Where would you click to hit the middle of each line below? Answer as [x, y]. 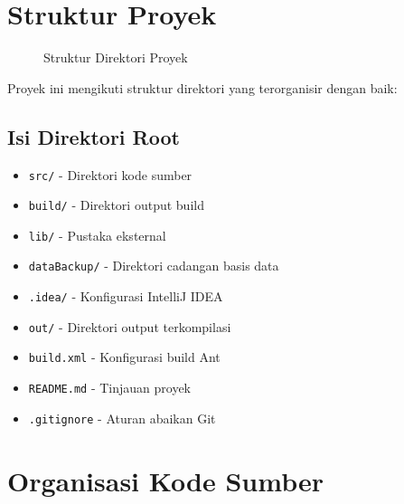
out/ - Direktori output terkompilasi [130, 326]
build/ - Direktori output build [116, 205]
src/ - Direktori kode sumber [110, 174]
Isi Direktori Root [94, 136]
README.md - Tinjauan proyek [110, 388]
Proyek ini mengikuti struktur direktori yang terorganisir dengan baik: [202, 87]
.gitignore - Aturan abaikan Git [122, 418]
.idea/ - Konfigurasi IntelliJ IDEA [126, 296]
